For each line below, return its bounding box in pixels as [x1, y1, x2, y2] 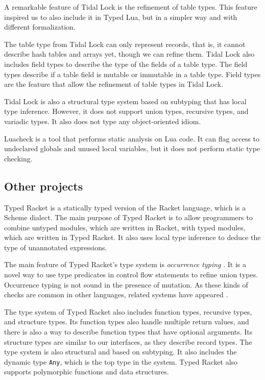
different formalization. [4, 21, 76, 32]
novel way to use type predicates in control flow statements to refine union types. [4, 269, 258, 280]
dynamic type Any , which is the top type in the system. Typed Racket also [4, 356, 238, 367]
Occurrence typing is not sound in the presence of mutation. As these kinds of [4, 279, 248, 290]
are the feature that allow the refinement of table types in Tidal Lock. [4, 79, 223, 89]
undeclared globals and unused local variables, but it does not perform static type [4, 143, 260, 154]
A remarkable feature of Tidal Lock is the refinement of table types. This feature [4, 2, 257, 12]
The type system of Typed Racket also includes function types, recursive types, [4, 306, 252, 317]
